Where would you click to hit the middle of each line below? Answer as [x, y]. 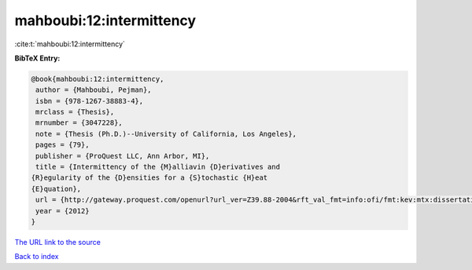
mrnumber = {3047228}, [79, 123]
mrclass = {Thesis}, [75, 112]
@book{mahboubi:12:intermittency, [98, 79]
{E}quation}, [56, 189]
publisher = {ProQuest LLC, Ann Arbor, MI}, [123, 156]
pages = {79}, [63, 145]
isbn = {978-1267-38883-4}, [90, 101]
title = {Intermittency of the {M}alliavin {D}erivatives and [158, 167]
